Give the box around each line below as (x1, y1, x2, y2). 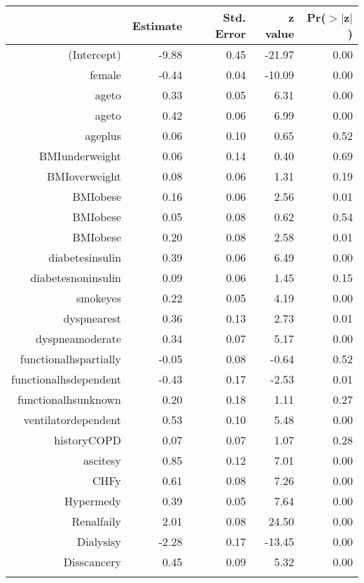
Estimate (132, 17, 183, 34)
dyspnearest (63, 310, 122, 326)
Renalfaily (71, 513, 122, 529)
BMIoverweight (46, 168, 122, 184)
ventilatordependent (23, 412, 122, 428)
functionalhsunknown (17, 391, 122, 407)
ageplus (85, 127, 122, 143)
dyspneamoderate (36, 330, 122, 346)
